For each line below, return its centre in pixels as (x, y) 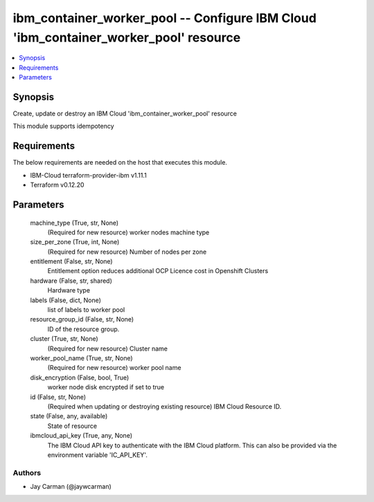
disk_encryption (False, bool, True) (80, 378)
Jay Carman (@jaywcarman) (71, 487)
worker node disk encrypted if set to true (106, 387)
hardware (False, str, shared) (71, 281)
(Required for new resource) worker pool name (114, 368)
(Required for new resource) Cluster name (107, 348)
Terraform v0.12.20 (57, 185)
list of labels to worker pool (86, 310)
